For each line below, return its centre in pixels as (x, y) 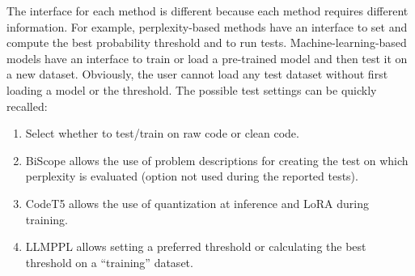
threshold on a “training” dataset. (109, 262)
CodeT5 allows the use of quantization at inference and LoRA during (197, 203)
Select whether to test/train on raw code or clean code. (162, 133)
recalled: (27, 106)
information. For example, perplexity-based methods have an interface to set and (207, 26)
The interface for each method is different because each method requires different (207, 11)
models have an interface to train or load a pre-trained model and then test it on (207, 58)
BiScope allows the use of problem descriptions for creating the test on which (217, 160)
